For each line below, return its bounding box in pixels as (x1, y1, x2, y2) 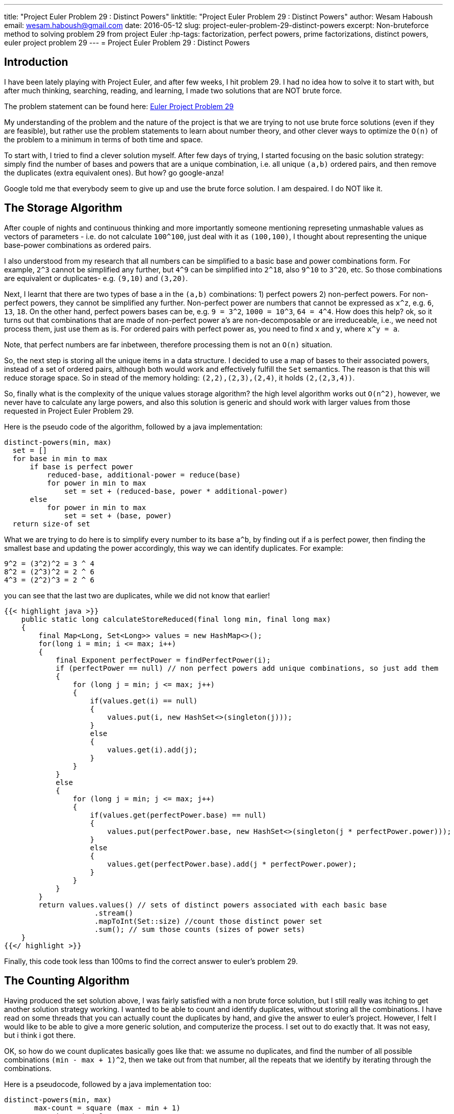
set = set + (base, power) (64, 511, 172, 520)
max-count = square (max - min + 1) (34, 1103, 181, 1112)
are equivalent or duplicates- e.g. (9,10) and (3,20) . (4, 273, 188, 283)
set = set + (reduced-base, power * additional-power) (64, 487, 288, 495)
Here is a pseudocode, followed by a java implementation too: (4, 1079, 212, 1088)
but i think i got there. (4, 1030, 75, 1040)
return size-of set (12, 519, 90, 528)
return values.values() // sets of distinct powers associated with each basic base (38, 900, 387, 909)
